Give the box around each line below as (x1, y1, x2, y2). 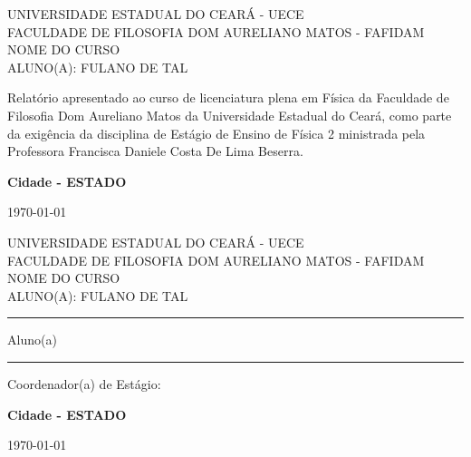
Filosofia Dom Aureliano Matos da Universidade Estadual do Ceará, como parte (7, 105, 452, 124)
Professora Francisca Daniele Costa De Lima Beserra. (7, 141, 303, 160)
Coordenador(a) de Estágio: (7, 374, 161, 393)
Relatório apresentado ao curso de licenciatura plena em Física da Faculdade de (7, 88, 449, 107)
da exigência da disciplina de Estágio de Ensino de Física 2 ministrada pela (7, 123, 426, 142)
